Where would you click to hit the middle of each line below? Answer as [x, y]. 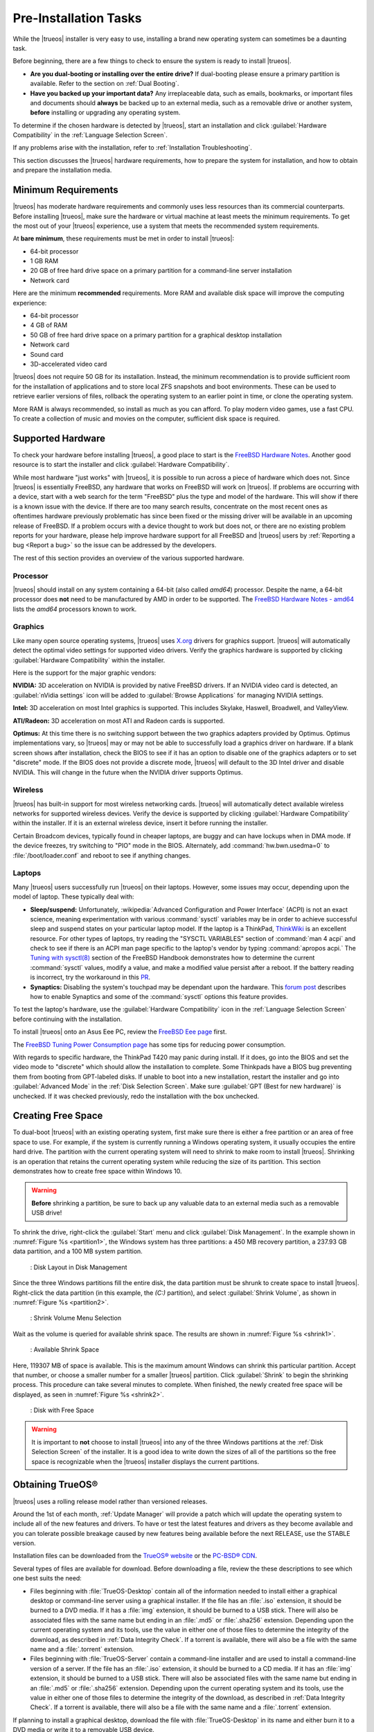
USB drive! [47, 1213]
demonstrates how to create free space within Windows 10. [98, 1172]
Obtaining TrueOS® [55, 1485]
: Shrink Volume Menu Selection [75, 1318]
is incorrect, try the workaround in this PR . [90, 978]
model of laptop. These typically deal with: [73, 896]
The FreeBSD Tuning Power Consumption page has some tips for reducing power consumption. [149, 1044]
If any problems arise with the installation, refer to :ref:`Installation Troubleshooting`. [133, 148]
